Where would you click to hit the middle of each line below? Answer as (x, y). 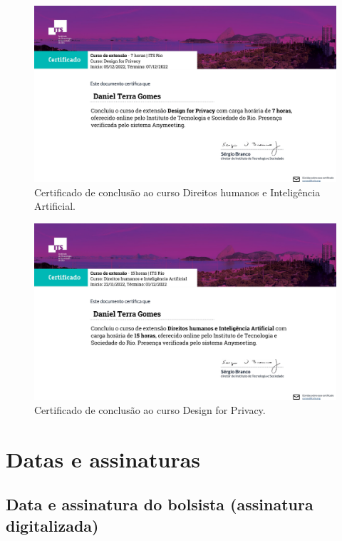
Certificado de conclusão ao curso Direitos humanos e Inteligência (177, 192)
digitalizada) (52, 525)
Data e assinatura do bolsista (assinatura (160, 504)
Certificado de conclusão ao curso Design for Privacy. (150, 409)
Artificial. (55, 206)
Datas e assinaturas (103, 459)
